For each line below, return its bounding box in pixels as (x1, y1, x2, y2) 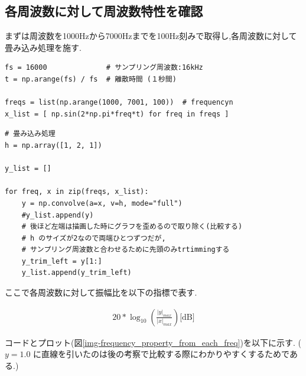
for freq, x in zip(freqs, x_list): (5, 187, 149, 196)
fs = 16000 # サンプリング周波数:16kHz (5, 63, 203, 72)
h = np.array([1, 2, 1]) (5, 141, 102, 150)
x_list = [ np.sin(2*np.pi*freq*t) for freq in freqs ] (5, 109, 229, 118)
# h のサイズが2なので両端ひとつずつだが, (21, 234, 166, 242)
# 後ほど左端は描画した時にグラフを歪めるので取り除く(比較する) (21, 222, 243, 231)
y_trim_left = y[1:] (21, 257, 102, 265)
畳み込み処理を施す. (5, 41, 82, 53)
